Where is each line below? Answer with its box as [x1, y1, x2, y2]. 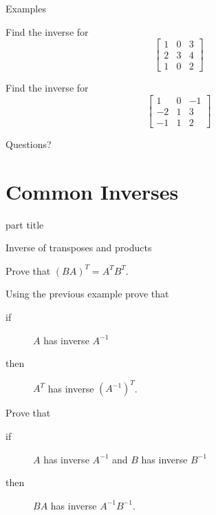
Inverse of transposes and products [6, 240, 152, 255]
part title [6, 217, 44, 231]
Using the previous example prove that [6, 286, 169, 301]
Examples [6, 1, 46, 15]
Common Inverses [6, 177, 179, 205]
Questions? [6, 136, 52, 151]
